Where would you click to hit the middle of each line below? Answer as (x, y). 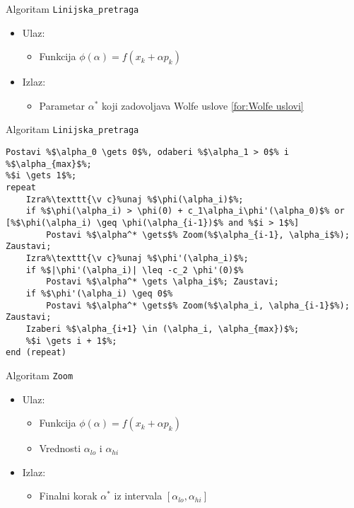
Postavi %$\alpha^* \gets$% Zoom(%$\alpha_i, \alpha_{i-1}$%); (198, 305)
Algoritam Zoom (40, 375)
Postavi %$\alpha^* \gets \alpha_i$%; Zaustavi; (163, 282)
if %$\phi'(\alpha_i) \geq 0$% (99, 293)
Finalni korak (68, 496)
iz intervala (138, 496)
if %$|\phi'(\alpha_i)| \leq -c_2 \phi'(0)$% (135, 270)
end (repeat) (36, 353)
